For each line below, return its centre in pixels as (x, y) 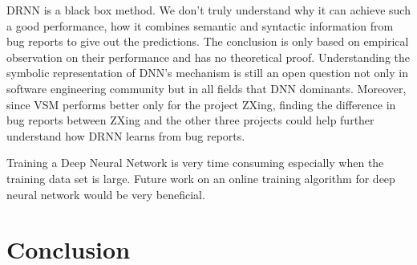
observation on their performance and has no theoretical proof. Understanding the (208, 57)
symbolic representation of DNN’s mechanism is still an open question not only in (207, 73)
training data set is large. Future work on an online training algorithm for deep (201, 178)
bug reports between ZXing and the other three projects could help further (190, 120)
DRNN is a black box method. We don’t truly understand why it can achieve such (208, 10)
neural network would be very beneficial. (106, 194)
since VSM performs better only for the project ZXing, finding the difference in (201, 104)
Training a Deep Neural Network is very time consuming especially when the (195, 163)
